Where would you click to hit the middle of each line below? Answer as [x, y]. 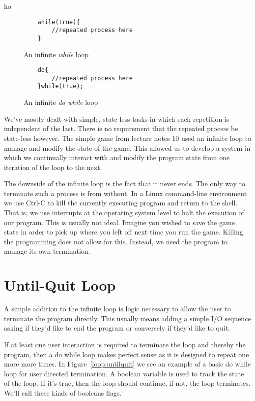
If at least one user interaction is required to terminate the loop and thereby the [125, 344]
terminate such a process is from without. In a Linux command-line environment [126, 193]
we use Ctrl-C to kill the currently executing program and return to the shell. [121, 203]
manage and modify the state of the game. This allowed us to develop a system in [127, 148]
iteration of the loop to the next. [53, 167]
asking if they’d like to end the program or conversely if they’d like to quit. [117, 328]
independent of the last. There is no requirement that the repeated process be [121, 128]
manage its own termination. [47, 251]
